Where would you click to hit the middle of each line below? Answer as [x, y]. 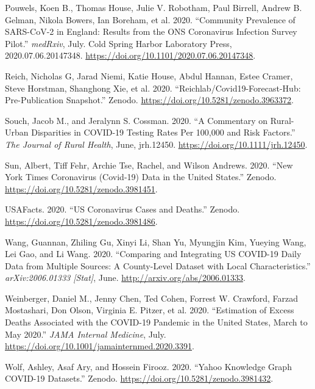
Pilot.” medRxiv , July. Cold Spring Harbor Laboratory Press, [119, 43]
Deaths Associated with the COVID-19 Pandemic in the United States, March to [156, 322]
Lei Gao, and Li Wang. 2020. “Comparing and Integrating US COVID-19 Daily [153, 254]
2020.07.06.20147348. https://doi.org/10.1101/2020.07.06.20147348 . [130, 55]
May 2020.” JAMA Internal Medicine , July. [86, 334]
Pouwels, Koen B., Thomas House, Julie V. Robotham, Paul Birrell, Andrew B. [154, 7]
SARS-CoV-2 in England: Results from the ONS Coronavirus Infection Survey [151, 31]
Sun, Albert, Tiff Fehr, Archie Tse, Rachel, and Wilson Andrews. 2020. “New [149, 165]
